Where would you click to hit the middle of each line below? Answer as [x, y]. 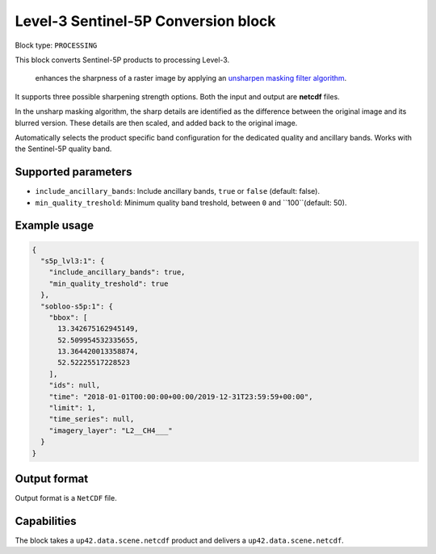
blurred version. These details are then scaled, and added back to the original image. [156, 123]
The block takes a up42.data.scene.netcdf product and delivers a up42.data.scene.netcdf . [180, 540]
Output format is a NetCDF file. [66, 498]
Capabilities [46, 521]
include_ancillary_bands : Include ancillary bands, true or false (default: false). [178, 191]
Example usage [55, 226]
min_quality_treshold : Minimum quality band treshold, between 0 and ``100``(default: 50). [191, 203]
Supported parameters [73, 172]
